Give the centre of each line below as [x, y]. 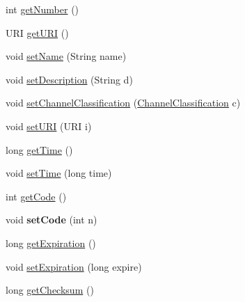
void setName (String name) [66, 56]
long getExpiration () [51, 243]
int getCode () [36, 196]
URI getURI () [37, 32]
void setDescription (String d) [69, 79]
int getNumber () [42, 9]
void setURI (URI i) [49, 126]
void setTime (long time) [59, 173]
